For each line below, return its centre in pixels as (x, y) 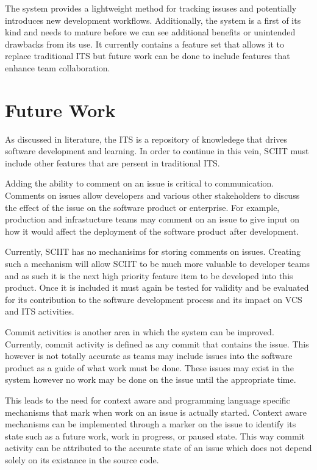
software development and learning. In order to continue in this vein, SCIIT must (157, 151)
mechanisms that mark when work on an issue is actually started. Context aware (156, 412)
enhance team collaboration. (58, 67)
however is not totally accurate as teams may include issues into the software (149, 356)
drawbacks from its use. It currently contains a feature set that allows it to (144, 44)
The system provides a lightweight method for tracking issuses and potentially (151, 8)
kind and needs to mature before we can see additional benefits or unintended (150, 32)
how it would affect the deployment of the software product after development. (152, 231)
